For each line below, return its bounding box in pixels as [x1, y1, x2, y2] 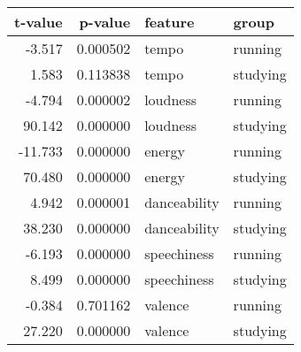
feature [144, 11, 195, 32]
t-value [14, 11, 63, 32]
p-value [79, 11, 131, 32]
